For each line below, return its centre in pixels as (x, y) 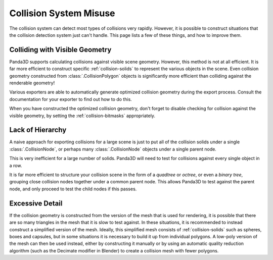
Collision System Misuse (62, 13)
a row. (16, 165)
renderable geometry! (32, 83)
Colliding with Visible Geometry (60, 50)
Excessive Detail (36, 203)
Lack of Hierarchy (38, 130)
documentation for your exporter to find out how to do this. (71, 99)
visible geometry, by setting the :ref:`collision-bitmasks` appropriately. (82, 116)
